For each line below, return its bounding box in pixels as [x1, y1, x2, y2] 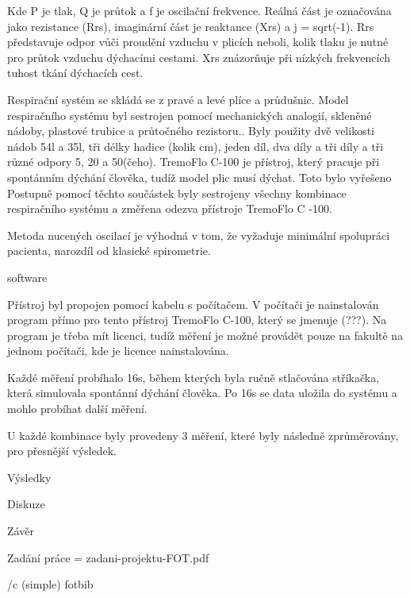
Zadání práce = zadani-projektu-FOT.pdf [7, 549, 209, 565]
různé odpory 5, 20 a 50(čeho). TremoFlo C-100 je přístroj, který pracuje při [7, 153, 380, 170]
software [7, 268, 48, 285]
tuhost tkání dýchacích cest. [7, 64, 144, 81]
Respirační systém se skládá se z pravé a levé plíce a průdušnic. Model [7, 91, 349, 107]
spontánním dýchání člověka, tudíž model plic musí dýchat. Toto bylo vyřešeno [7, 168, 392, 185]
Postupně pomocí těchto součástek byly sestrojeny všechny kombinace [7, 184, 347, 201]
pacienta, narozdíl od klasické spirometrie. [7, 242, 211, 259]
